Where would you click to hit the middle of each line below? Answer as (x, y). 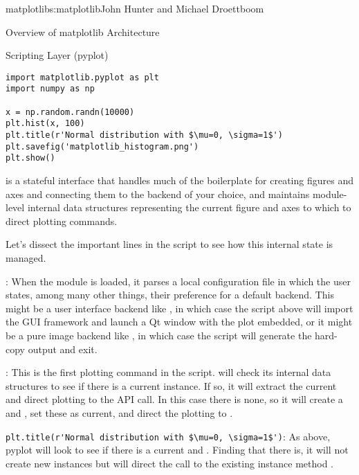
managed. (26, 258)
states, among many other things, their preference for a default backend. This (170, 295)
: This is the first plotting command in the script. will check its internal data (168, 372)
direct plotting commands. (62, 221)
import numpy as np (50, 89)
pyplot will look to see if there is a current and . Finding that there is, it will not (177, 450)
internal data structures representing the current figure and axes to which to (189, 207)
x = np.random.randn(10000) (70, 112)
